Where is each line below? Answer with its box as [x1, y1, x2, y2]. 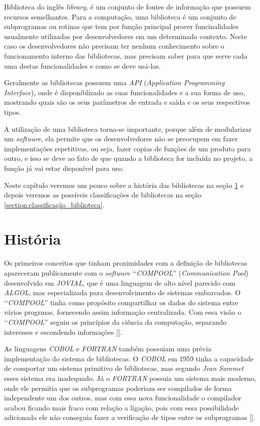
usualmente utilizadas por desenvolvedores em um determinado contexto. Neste [4, 31, 247, 41]
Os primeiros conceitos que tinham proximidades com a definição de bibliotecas [4, 258, 247, 268]
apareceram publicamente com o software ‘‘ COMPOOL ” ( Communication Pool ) [4, 268, 248, 278]
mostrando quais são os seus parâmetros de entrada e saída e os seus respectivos [4, 97, 250, 107]
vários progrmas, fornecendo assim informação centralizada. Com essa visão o [4, 307, 241, 317]
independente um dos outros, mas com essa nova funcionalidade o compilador [4, 392, 241, 403]
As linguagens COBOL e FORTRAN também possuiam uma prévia [4, 343, 211, 354]
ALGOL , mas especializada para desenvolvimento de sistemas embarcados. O [4, 287, 241, 298]
